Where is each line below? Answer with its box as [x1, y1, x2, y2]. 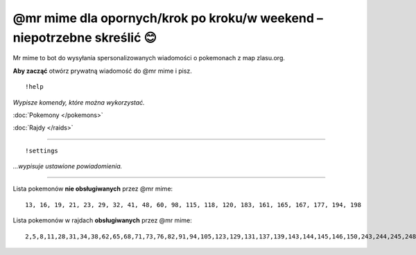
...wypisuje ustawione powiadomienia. [12, 162, 123, 170]
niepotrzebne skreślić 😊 [12, 30, 157, 45]
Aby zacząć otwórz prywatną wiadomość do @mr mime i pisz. [12, 67, 192, 75]
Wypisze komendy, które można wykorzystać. [12, 98, 145, 107]
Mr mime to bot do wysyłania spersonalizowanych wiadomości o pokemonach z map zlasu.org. [12, 54, 286, 62]
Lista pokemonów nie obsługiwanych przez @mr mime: [12, 184, 173, 193]
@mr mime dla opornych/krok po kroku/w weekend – [12, 10, 324, 26]
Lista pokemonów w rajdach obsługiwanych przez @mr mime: [12, 216, 192, 225]
